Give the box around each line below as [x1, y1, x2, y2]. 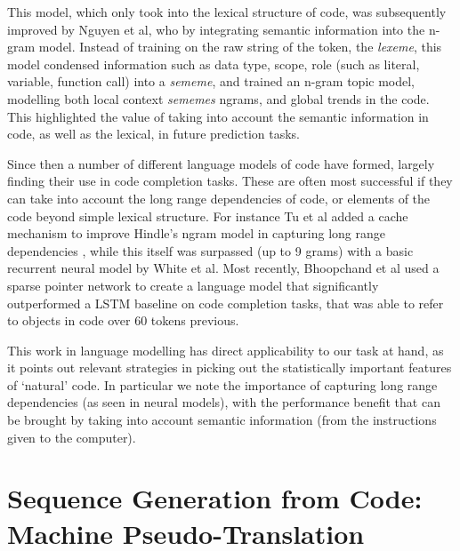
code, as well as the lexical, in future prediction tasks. [7, 124, 300, 143]
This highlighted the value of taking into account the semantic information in [7, 107, 429, 125]
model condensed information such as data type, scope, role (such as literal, [7, 54, 420, 73]
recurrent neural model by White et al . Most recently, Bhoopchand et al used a [7, 259, 440, 277]
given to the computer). [7, 427, 136, 446]
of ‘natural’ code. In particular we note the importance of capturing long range [7, 375, 438, 394]
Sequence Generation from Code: [7, 480, 423, 516]
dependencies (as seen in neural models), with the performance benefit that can [7, 393, 440, 411]
